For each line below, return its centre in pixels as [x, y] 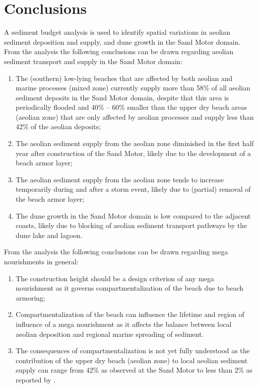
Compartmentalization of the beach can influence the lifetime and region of [130, 314]
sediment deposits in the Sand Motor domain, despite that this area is [122, 97]
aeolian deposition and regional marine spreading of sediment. [110, 334]
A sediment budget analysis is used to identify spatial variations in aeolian [117, 32]
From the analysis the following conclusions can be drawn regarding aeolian [119, 51]
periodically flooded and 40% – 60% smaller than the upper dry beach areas [131, 107]
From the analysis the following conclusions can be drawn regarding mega [116, 252]
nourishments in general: [41, 261]
